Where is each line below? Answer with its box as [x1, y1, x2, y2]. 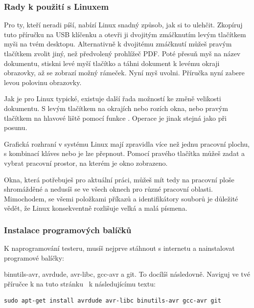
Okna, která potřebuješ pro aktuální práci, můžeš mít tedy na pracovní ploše [4, 174, 234, 184]
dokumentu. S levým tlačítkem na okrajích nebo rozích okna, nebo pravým [4, 103, 228, 113]
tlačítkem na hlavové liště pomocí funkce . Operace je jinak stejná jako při [4, 112, 227, 123]
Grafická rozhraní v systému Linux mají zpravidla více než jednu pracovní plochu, [4, 138, 250, 149]
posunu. [4, 122, 27, 132]
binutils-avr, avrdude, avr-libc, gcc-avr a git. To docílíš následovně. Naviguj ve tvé [4, 269, 250, 279]
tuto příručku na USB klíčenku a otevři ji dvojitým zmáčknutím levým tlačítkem [4, 29, 246, 39]
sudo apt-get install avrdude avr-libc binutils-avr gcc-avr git [4, 297, 221, 304]
